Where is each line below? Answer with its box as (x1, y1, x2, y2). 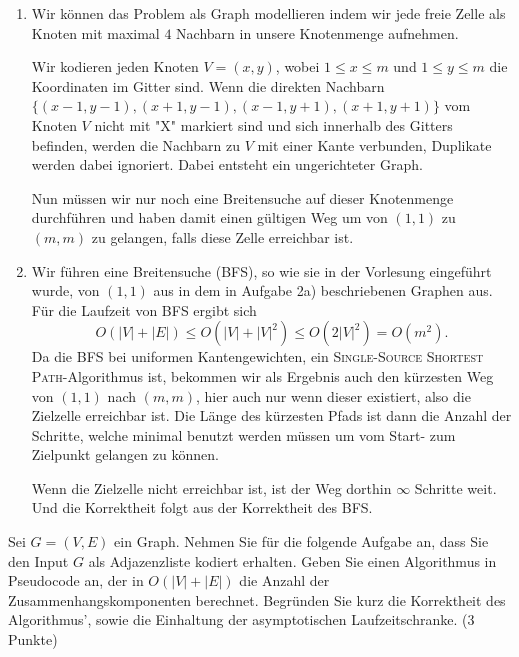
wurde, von (31, 280, 100, 301)
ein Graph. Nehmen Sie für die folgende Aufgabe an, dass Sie (114, 531, 489, 552)
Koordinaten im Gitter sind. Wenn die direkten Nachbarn (31, 75, 385, 96)
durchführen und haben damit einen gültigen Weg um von (31, 207, 388, 228)
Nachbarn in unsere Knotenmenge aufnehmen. (176, 22, 459, 43)
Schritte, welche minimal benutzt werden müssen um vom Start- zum (31, 424, 456, 445)
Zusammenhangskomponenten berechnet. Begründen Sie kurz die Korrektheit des (8, 589, 506, 610)
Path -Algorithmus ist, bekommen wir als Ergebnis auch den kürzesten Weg (31, 365, 494, 386)
